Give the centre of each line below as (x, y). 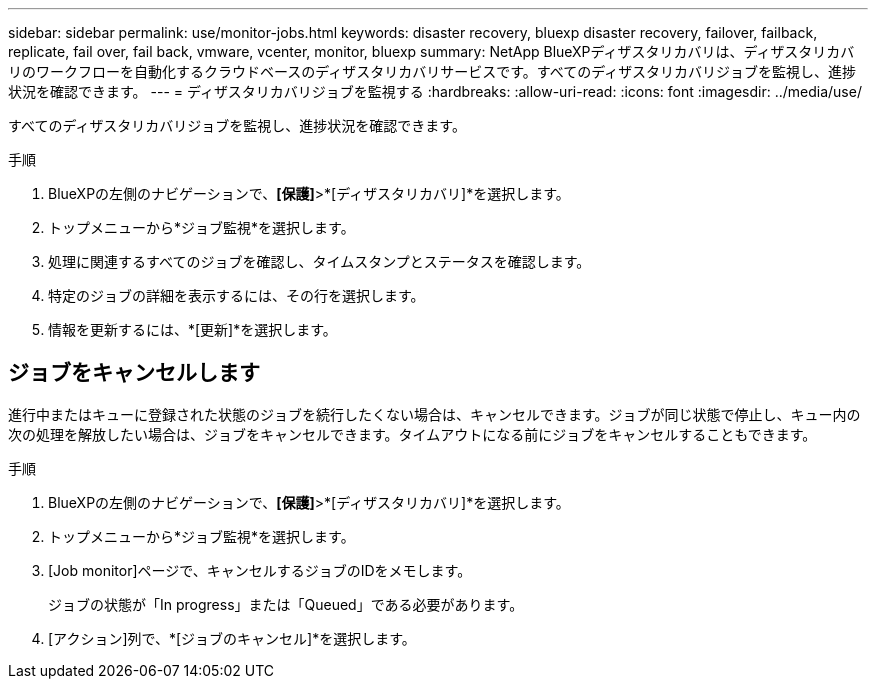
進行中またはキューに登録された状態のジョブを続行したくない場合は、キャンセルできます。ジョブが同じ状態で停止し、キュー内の (434, 414)
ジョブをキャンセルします (134, 373)
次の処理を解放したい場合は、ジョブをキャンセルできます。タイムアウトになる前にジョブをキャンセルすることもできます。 (412, 434)
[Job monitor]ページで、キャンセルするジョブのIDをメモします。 (260, 570)
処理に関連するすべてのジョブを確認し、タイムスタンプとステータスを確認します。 (319, 261)
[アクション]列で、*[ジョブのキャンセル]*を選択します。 (232, 638)
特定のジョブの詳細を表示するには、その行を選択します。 (236, 295)
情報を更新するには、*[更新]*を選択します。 (192, 329)
